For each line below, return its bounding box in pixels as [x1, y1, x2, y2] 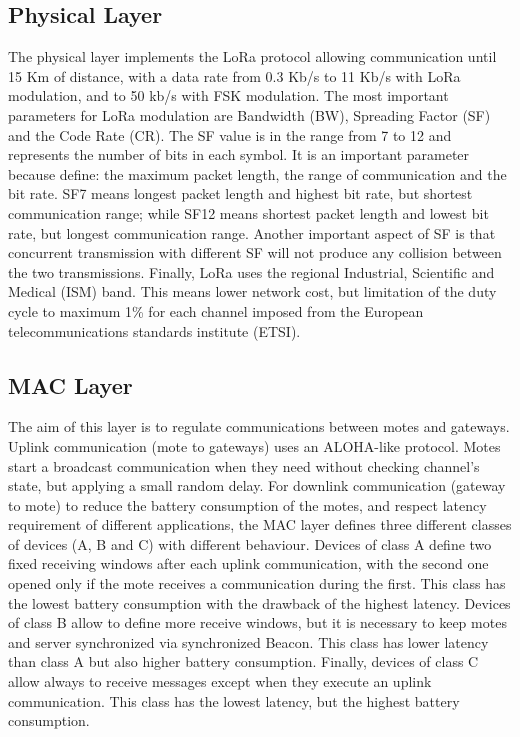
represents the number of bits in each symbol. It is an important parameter [8, 144, 470, 165]
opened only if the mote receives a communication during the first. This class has [8, 573, 506, 594]
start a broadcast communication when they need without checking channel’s [8, 455, 480, 476]
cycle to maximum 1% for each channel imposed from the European [8, 300, 424, 321]
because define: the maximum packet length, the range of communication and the [8, 163, 507, 184]
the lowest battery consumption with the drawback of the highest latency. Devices [8, 592, 511, 613]
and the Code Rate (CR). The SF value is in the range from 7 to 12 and [8, 124, 452, 145]
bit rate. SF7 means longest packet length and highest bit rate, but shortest [8, 183, 473, 204]
